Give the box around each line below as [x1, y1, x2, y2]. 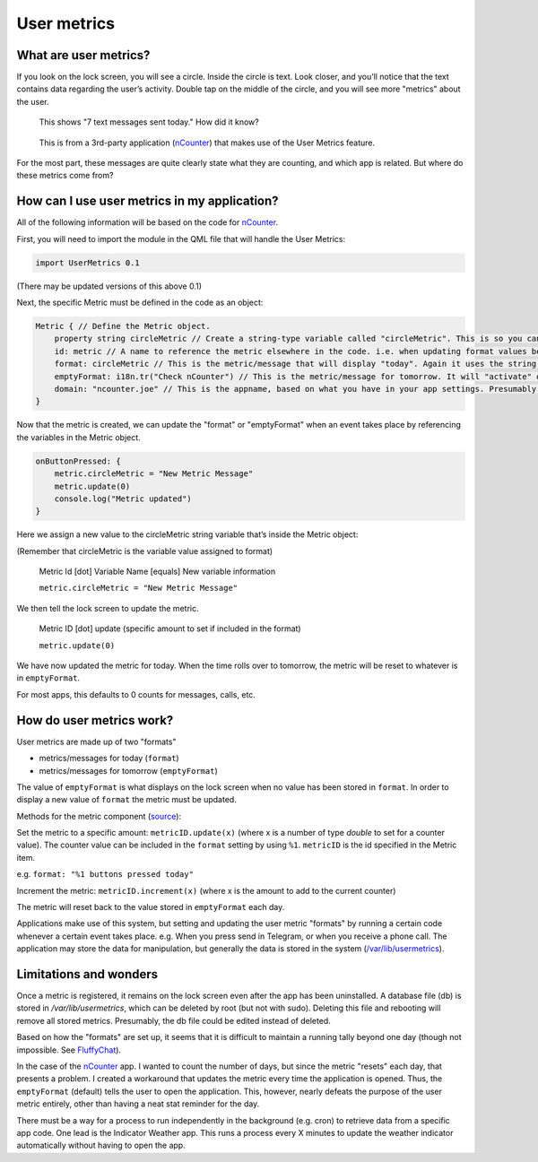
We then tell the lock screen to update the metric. [16, 603, 199, 613]
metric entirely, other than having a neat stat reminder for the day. [16, 1098, 260, 1109]
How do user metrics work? [16, 713, 174, 728]
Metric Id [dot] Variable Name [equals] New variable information [39, 566, 276, 577]
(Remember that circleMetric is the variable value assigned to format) [16, 545, 273, 556]
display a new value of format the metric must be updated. [16, 794, 237, 805]
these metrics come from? [16, 170, 114, 181]
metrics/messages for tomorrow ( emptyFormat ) [39, 765, 219, 776]
